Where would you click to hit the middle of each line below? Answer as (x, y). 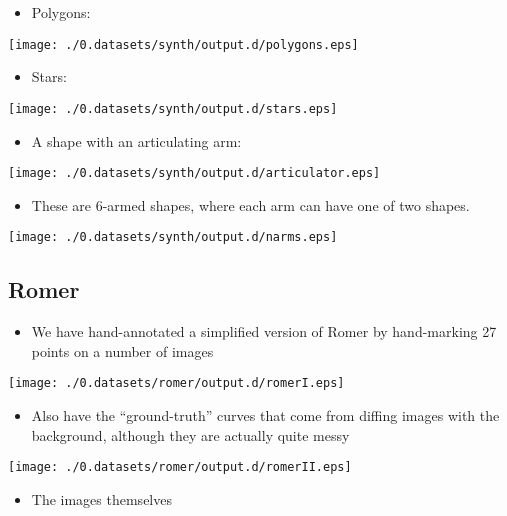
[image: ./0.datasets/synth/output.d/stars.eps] (173, 108)
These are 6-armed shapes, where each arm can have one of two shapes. (250, 204)
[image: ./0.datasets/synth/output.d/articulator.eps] (194, 173)
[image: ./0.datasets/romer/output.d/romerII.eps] (180, 467)
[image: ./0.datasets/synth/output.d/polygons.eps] (183, 44)
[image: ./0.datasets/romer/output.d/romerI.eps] (176, 383)
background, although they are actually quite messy (190, 434)
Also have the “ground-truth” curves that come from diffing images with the (265, 415)
